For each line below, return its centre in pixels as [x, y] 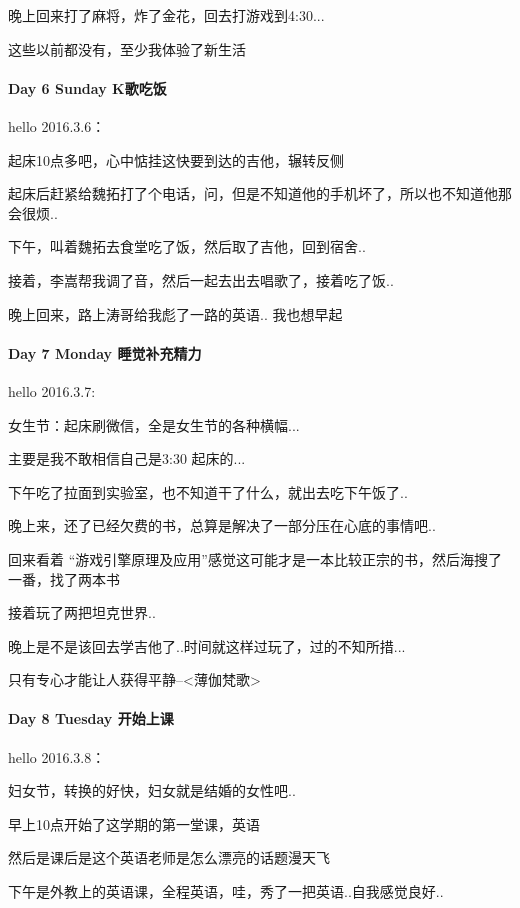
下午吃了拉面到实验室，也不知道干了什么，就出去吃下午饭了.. [208, 491]
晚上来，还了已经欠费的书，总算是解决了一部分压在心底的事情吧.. [222, 525]
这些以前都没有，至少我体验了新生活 [127, 48]
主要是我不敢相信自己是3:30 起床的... [127, 458]
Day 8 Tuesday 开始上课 [91, 718]
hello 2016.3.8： [57, 756]
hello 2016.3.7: [52, 390]
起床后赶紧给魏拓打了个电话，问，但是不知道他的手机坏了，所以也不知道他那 [260, 193]
